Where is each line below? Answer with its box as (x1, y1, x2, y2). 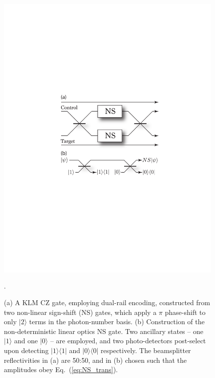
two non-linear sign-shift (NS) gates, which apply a (4, 307, 157, 317)
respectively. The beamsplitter (101, 345, 191, 356)
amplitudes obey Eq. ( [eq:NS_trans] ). (4, 364, 118, 375)
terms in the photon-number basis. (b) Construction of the (29, 316, 205, 327)
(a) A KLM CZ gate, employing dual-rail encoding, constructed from (4, 297, 210, 308)
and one (14, 335, 38, 346)
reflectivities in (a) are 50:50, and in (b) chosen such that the (4, 355, 187, 365)
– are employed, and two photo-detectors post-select (50, 335, 206, 346)
